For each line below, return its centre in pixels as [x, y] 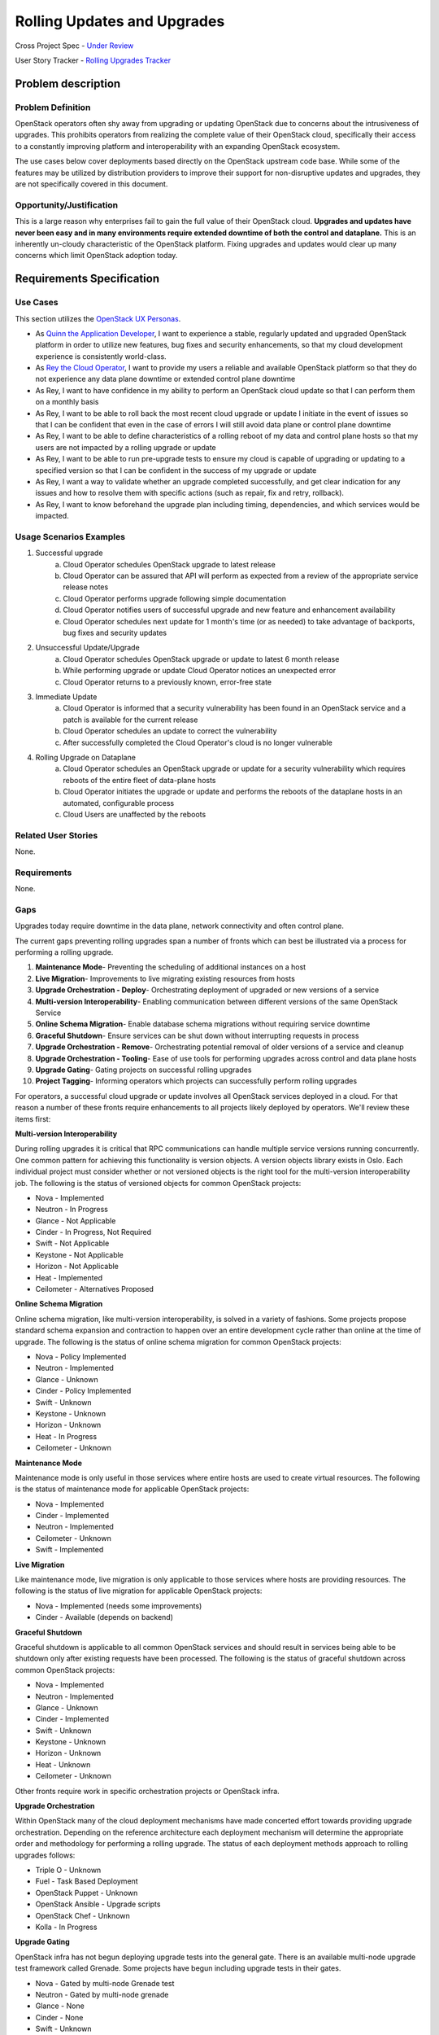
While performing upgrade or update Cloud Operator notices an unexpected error [200, 671]
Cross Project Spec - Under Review [74, 46]
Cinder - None [59, 2017]
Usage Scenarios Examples [70, 536]
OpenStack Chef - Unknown [83, 1915]
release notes [86, 587]
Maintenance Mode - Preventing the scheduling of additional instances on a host [171, 967]
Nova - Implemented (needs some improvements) [119, 1606]
